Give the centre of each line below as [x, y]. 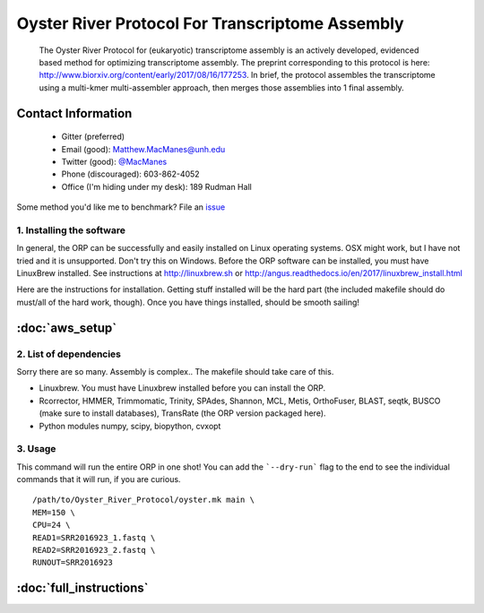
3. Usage [36, 449]
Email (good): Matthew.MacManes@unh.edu [143, 149]
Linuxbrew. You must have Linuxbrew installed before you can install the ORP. [182, 388]
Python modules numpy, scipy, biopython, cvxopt [130, 426]
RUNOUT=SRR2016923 [73, 563]
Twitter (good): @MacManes [114, 161]
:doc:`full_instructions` [82, 588]
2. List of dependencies [69, 354]
